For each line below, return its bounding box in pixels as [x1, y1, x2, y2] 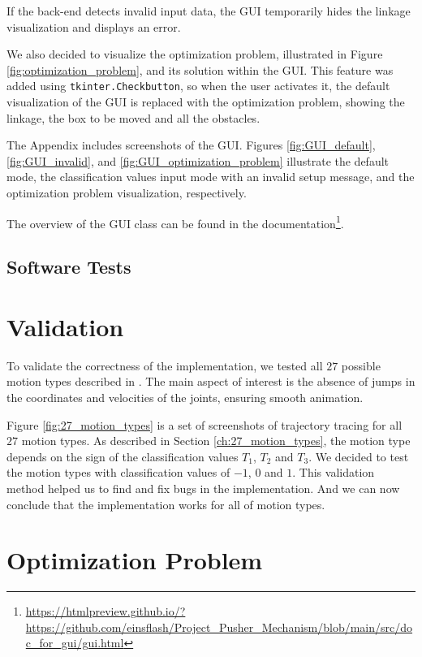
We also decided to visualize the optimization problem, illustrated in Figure [6, 45, 383, 63]
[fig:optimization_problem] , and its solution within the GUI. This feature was [6, 61, 394, 78]
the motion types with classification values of [6, 464, 230, 481]
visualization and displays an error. [6, 18, 181, 35]
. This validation [292, 464, 375, 481]
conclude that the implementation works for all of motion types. [6, 495, 325, 512]
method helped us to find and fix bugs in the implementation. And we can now [6, 479, 400, 496]
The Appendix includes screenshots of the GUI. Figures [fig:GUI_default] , [6, 136, 376, 153]
